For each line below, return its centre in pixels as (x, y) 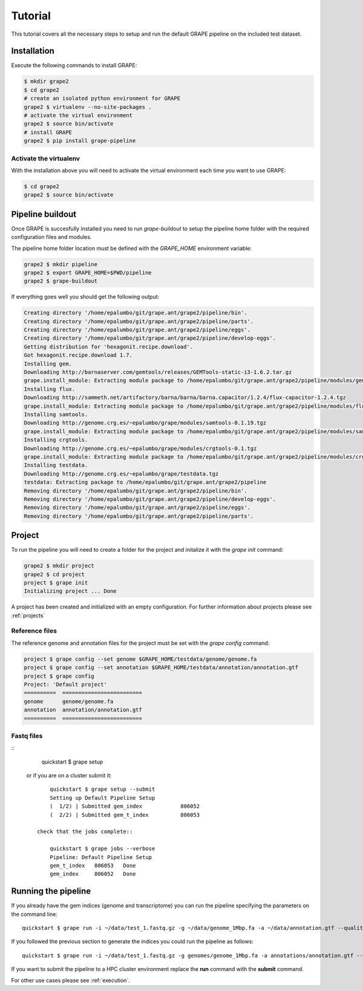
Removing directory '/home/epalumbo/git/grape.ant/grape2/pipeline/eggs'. (137, 508)
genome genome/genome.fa (69, 701)
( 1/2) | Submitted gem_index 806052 (124, 806)
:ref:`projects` (28, 615)
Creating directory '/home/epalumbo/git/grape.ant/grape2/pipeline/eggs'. (137, 330)
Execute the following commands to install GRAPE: (74, 65)
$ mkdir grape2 (46, 81)
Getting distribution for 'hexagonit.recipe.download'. (109, 347)
